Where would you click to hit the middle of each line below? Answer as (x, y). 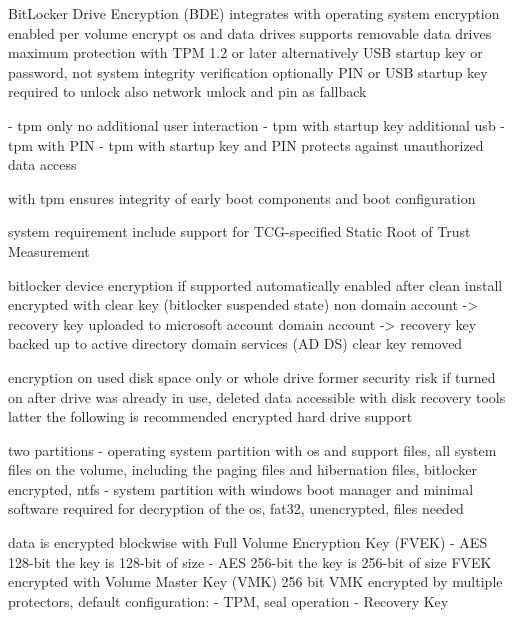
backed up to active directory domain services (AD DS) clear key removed (235, 343)
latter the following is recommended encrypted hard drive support (210, 416)
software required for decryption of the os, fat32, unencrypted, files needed (236, 508)
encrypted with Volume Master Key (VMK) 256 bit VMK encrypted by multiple (255, 581)
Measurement (49, 250)
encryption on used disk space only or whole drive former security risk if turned (252, 376)
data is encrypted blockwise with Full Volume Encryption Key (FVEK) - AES (248, 542)
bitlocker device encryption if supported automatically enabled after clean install (255, 284)
